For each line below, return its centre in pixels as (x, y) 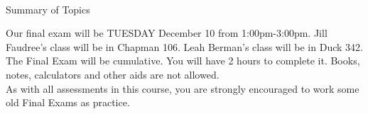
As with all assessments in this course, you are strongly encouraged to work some (183, 88)
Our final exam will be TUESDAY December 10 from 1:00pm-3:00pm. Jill (167, 33)
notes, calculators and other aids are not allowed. (113, 74)
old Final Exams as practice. (68, 102)
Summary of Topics (48, 9)
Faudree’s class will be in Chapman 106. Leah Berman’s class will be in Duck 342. (184, 46)
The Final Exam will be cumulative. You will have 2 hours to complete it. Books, (183, 61)
